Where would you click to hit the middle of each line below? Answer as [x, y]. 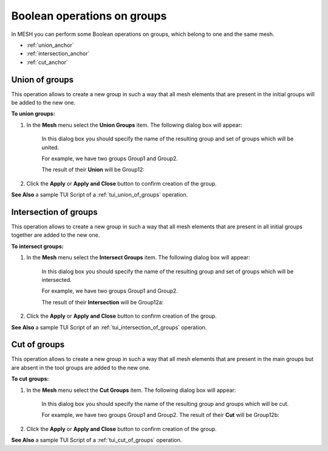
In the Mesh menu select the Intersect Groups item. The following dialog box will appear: [138, 257]
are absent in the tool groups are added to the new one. [81, 368]
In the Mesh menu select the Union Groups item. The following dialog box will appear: [134, 125]
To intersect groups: [37, 246]
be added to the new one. [43, 103]
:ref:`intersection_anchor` [58, 54]
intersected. [57, 280]
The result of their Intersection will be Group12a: [103, 302]
